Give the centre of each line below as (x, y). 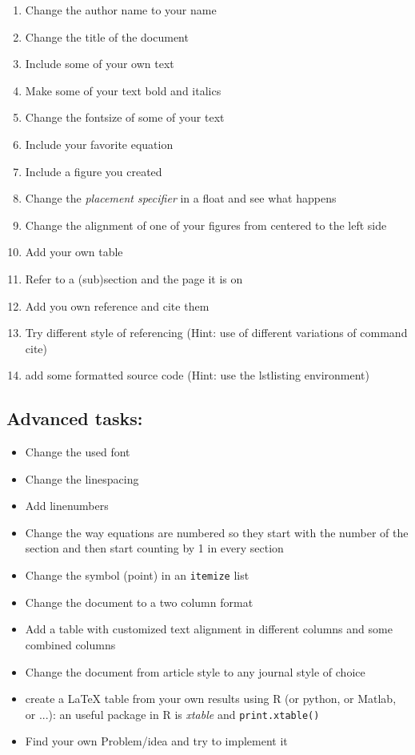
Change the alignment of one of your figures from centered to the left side (206, 225)
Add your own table (74, 252)
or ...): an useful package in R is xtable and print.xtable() (172, 714)
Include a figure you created (94, 171)
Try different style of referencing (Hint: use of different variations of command (216, 333)
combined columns (70, 644)
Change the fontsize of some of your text (125, 117)
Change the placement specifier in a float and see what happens (181, 198)
